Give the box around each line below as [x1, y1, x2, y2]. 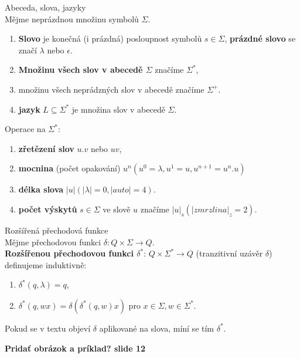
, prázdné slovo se [224, 32, 296, 45]
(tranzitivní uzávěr [196, 247, 263, 259]
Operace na [5, 123, 46, 135]
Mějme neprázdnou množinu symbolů [5, 12, 139, 25]
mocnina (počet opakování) [18, 162, 121, 174]
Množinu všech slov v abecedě [18, 63, 143, 76]
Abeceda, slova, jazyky [5, 1, 86, 13]
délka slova [18, 183, 64, 195]
